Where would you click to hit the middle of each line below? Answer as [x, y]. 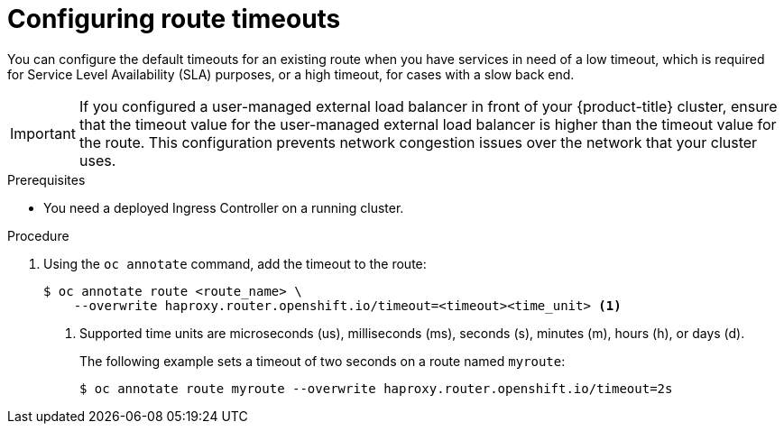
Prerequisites [46, 179]
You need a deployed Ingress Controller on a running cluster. [224, 207]
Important [43, 133]
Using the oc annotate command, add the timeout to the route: [235, 263]
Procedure [38, 235]
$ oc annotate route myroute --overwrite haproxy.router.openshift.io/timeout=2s [376, 388]
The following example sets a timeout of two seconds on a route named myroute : [323, 361]
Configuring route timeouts [174, 19]
